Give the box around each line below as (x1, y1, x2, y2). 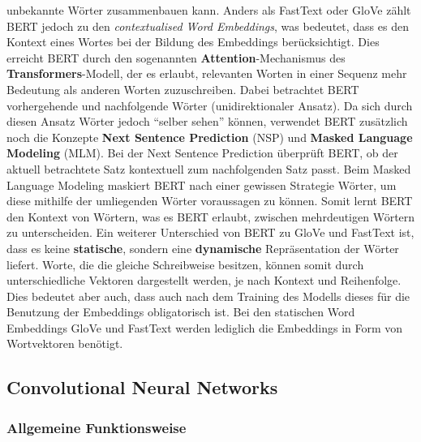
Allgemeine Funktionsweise (6, 417, 187, 437)
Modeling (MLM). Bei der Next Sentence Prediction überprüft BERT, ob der (6, 144, 398, 161)
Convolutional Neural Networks (6, 375, 278, 400)
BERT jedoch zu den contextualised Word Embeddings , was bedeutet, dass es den (6, 17, 409, 34)
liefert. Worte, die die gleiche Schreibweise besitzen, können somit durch (6, 255, 364, 272)
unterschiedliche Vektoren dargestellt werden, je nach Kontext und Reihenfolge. (6, 272, 402, 289)
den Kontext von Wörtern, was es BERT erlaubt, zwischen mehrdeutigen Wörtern (6, 208, 415, 225)
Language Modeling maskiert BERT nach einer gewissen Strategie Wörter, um (6, 176, 397, 193)
